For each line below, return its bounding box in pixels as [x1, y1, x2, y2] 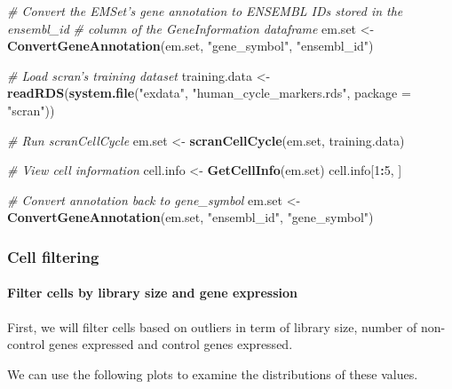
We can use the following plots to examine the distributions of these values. [7, 364, 418, 383]
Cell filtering [7, 245, 99, 267]
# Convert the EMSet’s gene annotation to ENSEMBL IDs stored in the [7, 2, 403, 20]
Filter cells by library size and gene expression [7, 283, 297, 302]
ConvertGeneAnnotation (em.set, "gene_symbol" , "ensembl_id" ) [7, 36, 374, 55]
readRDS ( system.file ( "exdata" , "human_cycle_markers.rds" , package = [7, 83, 411, 102]
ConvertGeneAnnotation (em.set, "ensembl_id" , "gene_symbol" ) [7, 208, 374, 226]
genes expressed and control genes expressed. [49, 335, 293, 353]
